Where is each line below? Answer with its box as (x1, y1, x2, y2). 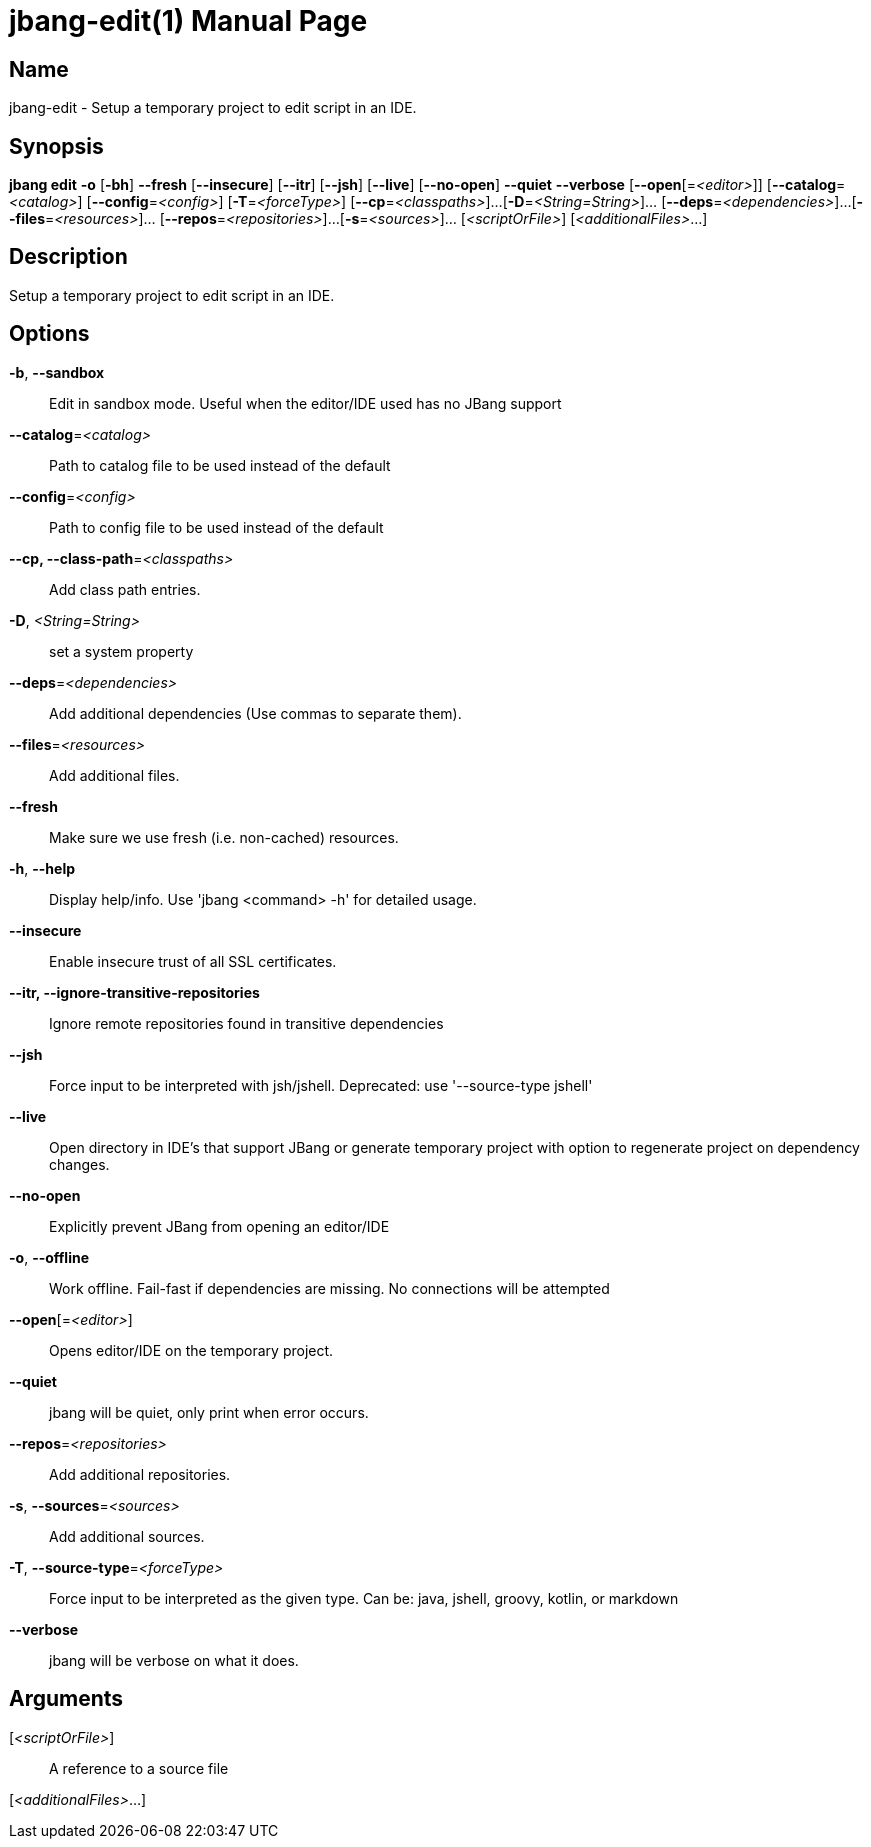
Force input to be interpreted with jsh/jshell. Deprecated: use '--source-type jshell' (49, 1076, 593, 1094)
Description (9, 244, 128, 270)
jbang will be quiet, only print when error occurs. (49, 1403, 369, 1421)
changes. (49, 1155, 110, 1173)
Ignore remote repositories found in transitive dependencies (49, 1014, 444, 1032)
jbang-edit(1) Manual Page (9, 4, 368, 38)
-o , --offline (9, 1248, 90, 1266)
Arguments (9, 1686, 124, 1712)
